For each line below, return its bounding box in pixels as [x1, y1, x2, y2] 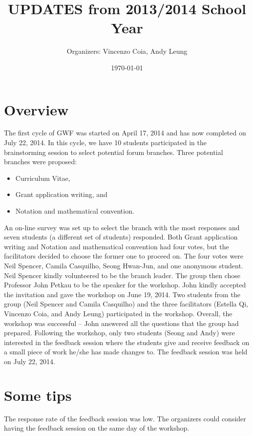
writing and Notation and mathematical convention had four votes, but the [4, 241, 229, 251]
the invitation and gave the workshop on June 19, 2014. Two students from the [4, 289, 240, 299]
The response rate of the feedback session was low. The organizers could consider [4, 413, 246, 423]
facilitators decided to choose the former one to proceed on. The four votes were [4, 251, 244, 261]
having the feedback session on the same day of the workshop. [4, 423, 190, 433]
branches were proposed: [4, 156, 77, 167]
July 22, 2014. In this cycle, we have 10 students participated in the [4, 137, 207, 148]
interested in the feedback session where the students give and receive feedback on [4, 337, 250, 347]
